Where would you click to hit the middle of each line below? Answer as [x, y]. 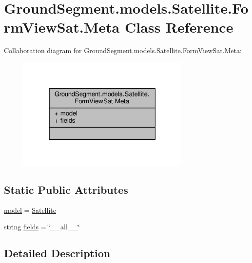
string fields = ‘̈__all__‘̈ [42, 226]
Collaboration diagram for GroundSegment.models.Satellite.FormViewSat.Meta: [123, 50]
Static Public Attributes [66, 190]
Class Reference [179, 27]
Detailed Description [57, 253]
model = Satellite [30, 210]
